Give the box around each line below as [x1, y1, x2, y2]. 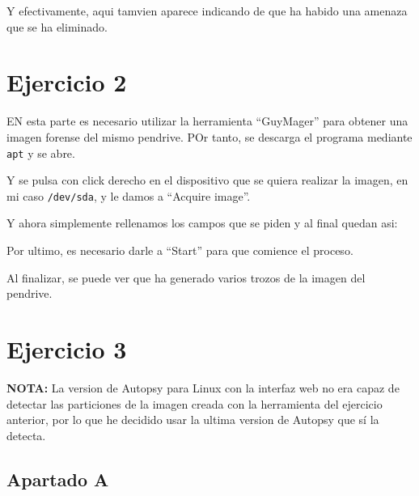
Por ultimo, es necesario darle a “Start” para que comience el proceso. [6, 242, 353, 258]
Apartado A [6, 466, 109, 491]
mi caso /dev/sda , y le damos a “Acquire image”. [6, 187, 251, 204]
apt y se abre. [6, 144, 75, 161]
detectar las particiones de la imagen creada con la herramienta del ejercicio [6, 395, 383, 412]
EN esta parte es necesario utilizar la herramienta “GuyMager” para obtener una [6, 112, 408, 129]
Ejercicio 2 [6, 66, 127, 99]
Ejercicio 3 [6, 332, 127, 365]
